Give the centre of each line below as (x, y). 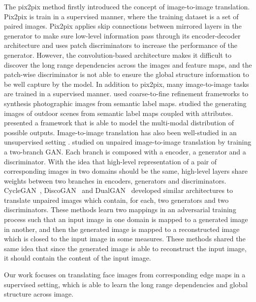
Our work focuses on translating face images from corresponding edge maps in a (125, 275)
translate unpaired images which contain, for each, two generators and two (116, 200)
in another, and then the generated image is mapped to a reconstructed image (122, 229)
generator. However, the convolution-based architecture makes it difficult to (118, 55)
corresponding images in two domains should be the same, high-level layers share (126, 171)
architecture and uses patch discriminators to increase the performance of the (121, 45)
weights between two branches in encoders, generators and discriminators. (115, 180)
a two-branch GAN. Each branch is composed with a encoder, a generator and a (125, 151)
